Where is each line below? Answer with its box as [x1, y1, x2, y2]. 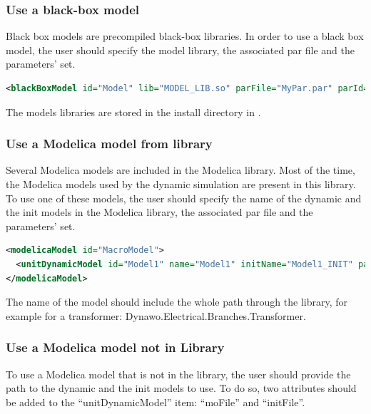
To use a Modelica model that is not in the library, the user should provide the [6, 366, 351, 381]
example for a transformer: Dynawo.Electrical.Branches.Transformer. [6, 308, 306, 323]
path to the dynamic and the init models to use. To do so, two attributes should [6, 381, 357, 395]
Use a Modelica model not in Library [6, 338, 225, 356]
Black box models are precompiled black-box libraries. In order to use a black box [6, 29, 364, 43]
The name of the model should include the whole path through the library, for [6, 294, 348, 309]
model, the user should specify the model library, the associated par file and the [6, 42, 355, 57]
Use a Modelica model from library [6, 135, 213, 152]
